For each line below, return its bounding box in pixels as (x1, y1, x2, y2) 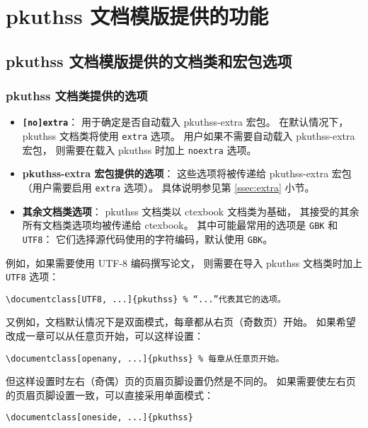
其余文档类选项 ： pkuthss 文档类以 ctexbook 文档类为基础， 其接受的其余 (22, 203, 360, 218)
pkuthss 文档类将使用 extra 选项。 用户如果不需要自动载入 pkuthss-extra (22, 129, 355, 143)
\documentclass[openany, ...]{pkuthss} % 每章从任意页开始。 (6, 353, 284, 364)
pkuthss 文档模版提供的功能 (6, 1, 269, 30)
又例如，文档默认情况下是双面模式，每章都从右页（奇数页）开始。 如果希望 (6, 314, 356, 329)
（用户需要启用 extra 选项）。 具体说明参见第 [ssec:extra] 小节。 (22, 179, 315, 194)
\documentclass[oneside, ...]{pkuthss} (6, 412, 193, 423)
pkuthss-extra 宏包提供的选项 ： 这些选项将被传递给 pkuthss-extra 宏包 (22, 166, 352, 181)
